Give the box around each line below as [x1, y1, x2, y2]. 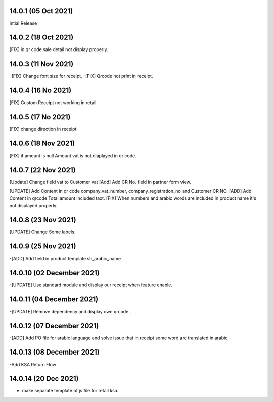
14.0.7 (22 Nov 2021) [9, 166, 76, 174]
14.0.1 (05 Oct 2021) [9, 7, 73, 15]
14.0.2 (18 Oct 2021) [9, 33, 74, 42]
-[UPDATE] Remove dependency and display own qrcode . [9, 308, 131, 314]
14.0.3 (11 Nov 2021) [9, 60, 74, 68]
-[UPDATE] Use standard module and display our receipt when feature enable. [9, 282, 173, 288]
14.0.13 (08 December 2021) [9, 348, 100, 357]
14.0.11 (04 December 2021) [9, 295, 99, 304]
